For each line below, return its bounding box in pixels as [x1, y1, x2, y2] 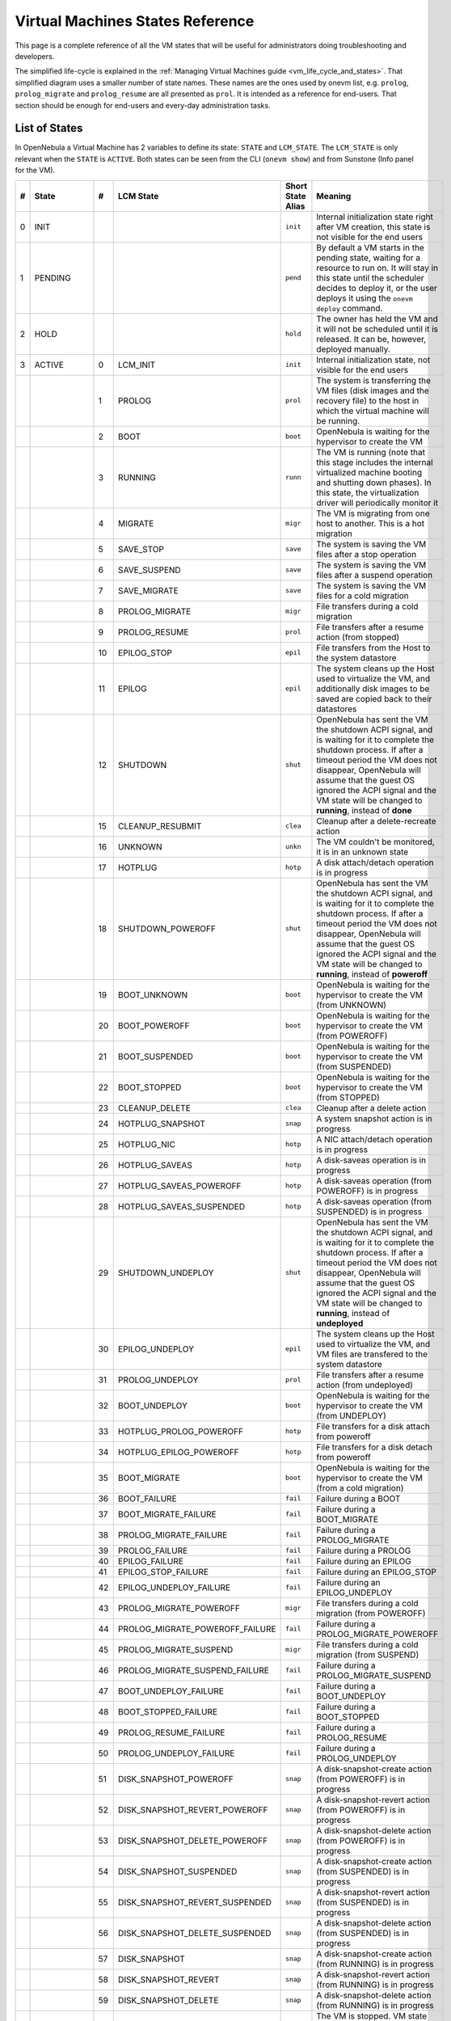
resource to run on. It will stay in [316, 262, 439, 273]
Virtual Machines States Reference [15, 12, 255, 30]
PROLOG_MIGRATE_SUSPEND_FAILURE [117, 1664, 270, 1676]
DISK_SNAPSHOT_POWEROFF [117, 1773, 234, 1784]
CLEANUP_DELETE [117, 1102, 192, 1113]
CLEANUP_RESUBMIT [117, 821, 202, 832]
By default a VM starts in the [316, 242, 424, 253]
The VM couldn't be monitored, [316, 836, 436, 847]
